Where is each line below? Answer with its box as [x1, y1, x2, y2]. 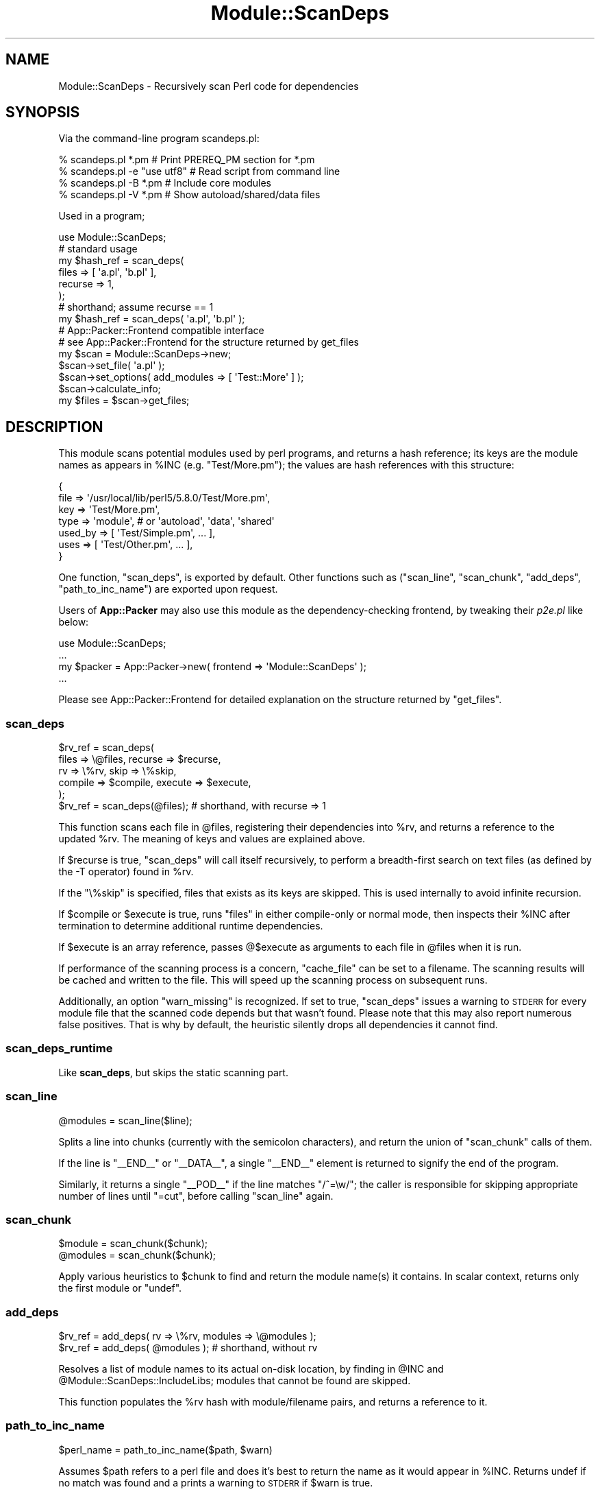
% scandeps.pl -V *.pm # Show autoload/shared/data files [58, 189, 321, 201]
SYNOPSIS [5, 104, 80, 121]
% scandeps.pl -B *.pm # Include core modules [58, 177, 271, 189]
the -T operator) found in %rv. [58, 866, 194, 878]
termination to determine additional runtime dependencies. [58, 920, 323, 932]
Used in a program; [58, 210, 145, 222]
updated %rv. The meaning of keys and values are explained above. [58, 833, 365, 845]
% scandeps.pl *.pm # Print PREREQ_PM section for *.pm [58, 154, 315, 166]
